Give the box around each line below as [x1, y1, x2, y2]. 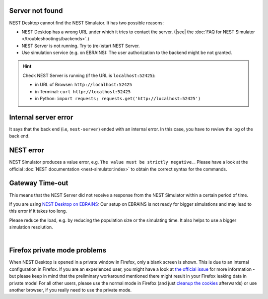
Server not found [9, 6, 63, 15]
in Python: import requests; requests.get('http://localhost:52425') [35, 96, 201, 102]
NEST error [9, 146, 45, 155]
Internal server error [9, 113, 73, 121]
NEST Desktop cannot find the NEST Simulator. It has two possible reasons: [9, 20, 164, 26]
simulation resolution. [9, 224, 53, 230]
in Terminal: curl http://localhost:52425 [35, 88, 131, 94]
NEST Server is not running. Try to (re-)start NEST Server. [21, 43, 140, 49]
